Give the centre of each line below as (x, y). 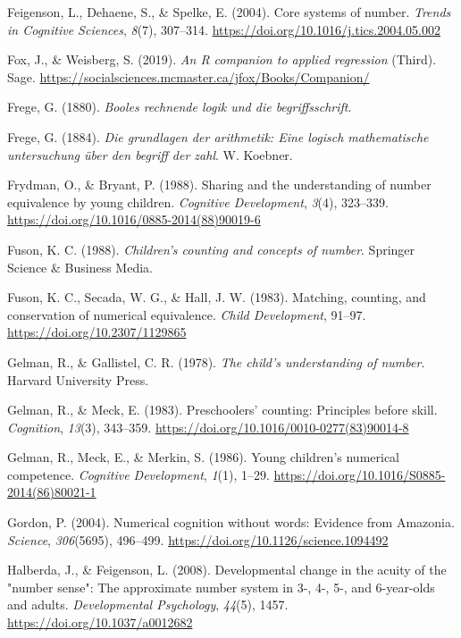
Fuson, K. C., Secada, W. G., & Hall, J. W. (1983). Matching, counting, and (217, 297)
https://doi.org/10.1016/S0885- (360, 474)
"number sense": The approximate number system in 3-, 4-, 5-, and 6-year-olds (221, 587)
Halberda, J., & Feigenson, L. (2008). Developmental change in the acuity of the (227, 570)
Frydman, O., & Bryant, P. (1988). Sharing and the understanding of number (219, 185)
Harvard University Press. (78, 379)
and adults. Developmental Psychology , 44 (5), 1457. (148, 604)
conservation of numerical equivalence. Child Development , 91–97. (187, 314)
